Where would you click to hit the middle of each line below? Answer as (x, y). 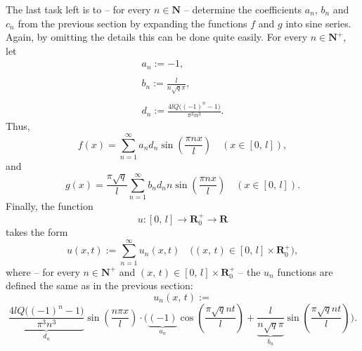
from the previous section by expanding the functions (132, 23)
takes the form (37, 231)
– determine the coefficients (243, 9)
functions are (305, 271)
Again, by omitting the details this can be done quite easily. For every (157, 37)
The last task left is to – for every (78, 9)
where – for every (43, 271)
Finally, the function (50, 206)
